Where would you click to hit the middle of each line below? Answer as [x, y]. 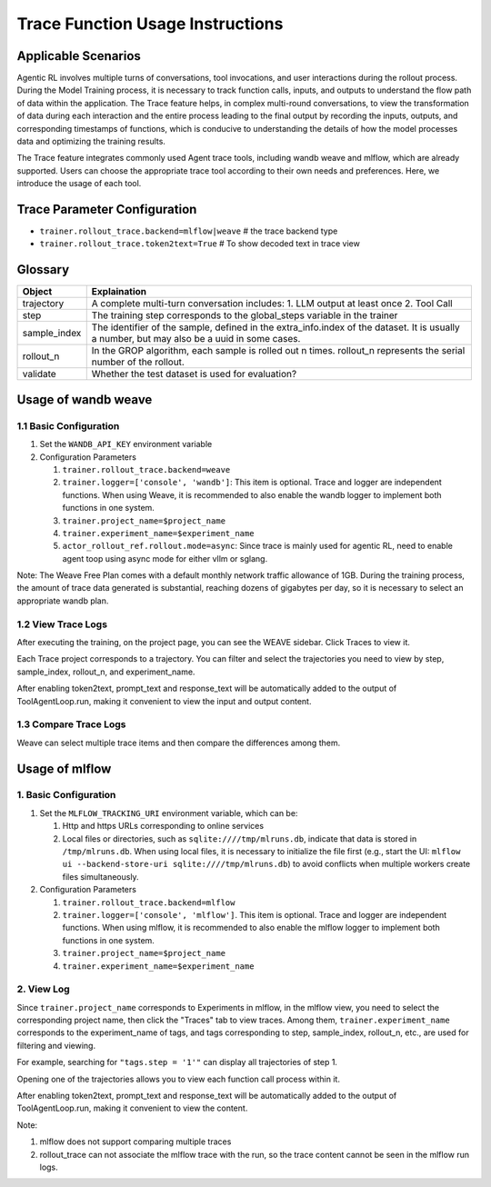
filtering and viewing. [56, 1045]
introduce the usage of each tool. [79, 184]
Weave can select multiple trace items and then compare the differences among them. [179, 743]
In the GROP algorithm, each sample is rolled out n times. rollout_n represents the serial [278, 351]
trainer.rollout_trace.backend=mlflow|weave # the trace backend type [189, 231]
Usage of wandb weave [85, 399]
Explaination [119, 292]
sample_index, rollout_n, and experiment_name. [106, 672]
